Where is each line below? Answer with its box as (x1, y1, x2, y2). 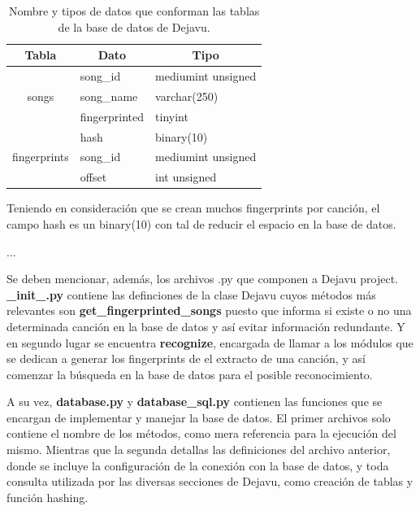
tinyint (155, 107, 188, 124)
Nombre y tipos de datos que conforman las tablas (8, 2, 260, 19)
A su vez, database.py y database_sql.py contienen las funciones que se (6, 393, 383, 410)
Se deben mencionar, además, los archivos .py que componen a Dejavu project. (6, 270, 398, 287)
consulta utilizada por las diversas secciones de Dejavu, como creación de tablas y (6, 473, 414, 490)
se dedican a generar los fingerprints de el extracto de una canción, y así (6, 350, 366, 367)
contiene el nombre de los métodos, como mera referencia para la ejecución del (6, 425, 396, 442)
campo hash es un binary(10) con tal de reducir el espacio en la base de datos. (6, 215, 396, 232)
